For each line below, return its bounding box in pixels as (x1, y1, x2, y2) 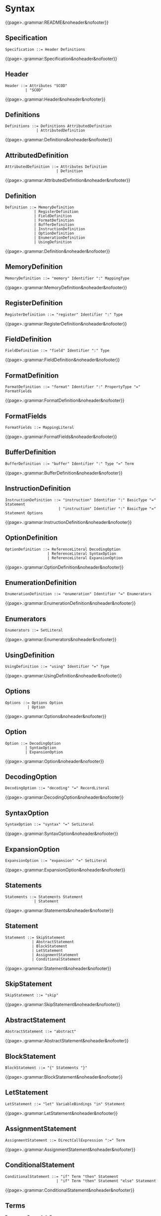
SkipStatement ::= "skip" (5, 993, 58, 998)
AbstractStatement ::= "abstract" (5, 1029, 77, 1034)
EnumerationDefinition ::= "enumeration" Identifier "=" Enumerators (5, 591, 152, 597)
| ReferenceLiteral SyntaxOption (47, 551, 116, 556)
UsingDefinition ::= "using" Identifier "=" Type (5, 664, 110, 669)
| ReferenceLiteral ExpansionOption (47, 555, 123, 561)
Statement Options (5, 511, 43, 515)
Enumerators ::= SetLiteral (5, 628, 63, 633)
